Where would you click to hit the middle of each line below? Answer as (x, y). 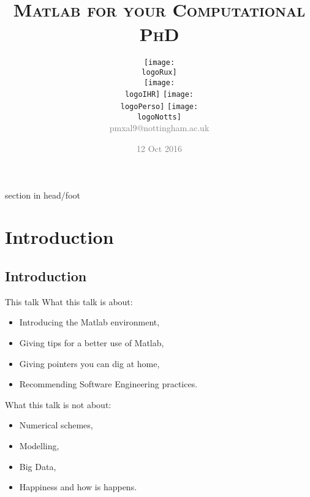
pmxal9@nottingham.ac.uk (159, 128)
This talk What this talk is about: (69, 301)
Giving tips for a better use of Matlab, (92, 342)
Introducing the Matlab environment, (89, 322)
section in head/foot (43, 195)
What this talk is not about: (58, 404)
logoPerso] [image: (159, 107)
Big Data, (38, 466)
